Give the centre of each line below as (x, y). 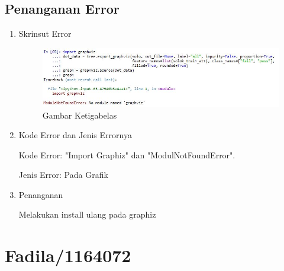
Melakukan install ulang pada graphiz (87, 214)
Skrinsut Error (45, 34)
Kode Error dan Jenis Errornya (75, 135)
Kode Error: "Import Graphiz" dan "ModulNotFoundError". (127, 154)
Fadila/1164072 (68, 255)
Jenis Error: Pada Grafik (63, 175)
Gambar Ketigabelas (80, 115)
